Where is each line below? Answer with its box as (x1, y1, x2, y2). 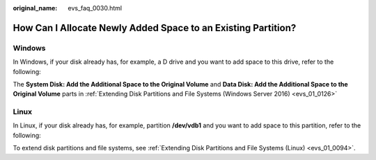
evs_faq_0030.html (68, 4, 123, 12)
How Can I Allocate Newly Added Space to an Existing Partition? (13, 21, 297, 34)
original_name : (13, 4, 58, 12)
